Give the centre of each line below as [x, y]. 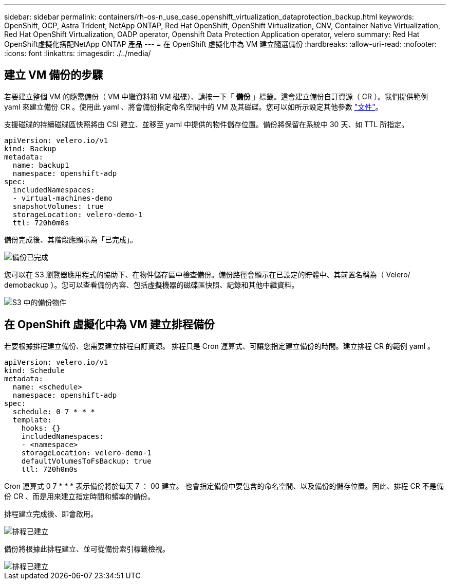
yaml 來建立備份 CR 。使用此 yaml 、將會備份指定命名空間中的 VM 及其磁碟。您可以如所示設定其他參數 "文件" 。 [193, 107]
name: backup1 [41, 165]
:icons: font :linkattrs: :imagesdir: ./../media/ [78, 53]
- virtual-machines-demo [62, 198]
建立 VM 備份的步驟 [54, 75]
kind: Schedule [35, 370]
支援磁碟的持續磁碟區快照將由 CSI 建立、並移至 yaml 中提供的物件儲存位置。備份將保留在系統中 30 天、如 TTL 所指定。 [207, 124]
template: [32, 420]
